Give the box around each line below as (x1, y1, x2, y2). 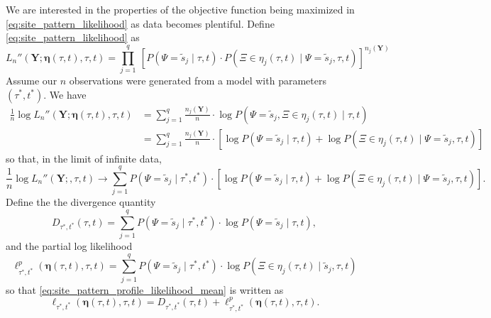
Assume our (6, 72, 57, 87)
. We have (43, 87, 87, 102)
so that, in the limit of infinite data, (6, 150, 162, 165)
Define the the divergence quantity (6, 194, 156, 209)
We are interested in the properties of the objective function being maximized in (6, 2, 355, 16)
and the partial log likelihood (6, 238, 133, 253)
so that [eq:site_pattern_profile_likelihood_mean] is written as (6, 282, 284, 297)
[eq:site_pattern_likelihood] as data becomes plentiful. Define (6, 16, 275, 31)
